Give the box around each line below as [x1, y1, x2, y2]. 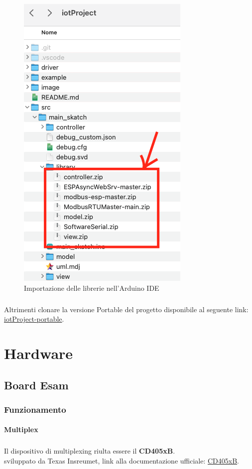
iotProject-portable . [4, 314, 64, 324]
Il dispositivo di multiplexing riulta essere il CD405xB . [4, 446, 175, 456]
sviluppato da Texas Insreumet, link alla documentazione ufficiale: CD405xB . [4, 455, 240, 466]
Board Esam [4, 377, 69, 392]
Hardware [4, 343, 73, 363]
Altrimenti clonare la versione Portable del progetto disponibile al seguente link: [4, 304, 249, 314]
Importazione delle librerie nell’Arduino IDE [24, 282, 159, 293]
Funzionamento [4, 403, 66, 415]
